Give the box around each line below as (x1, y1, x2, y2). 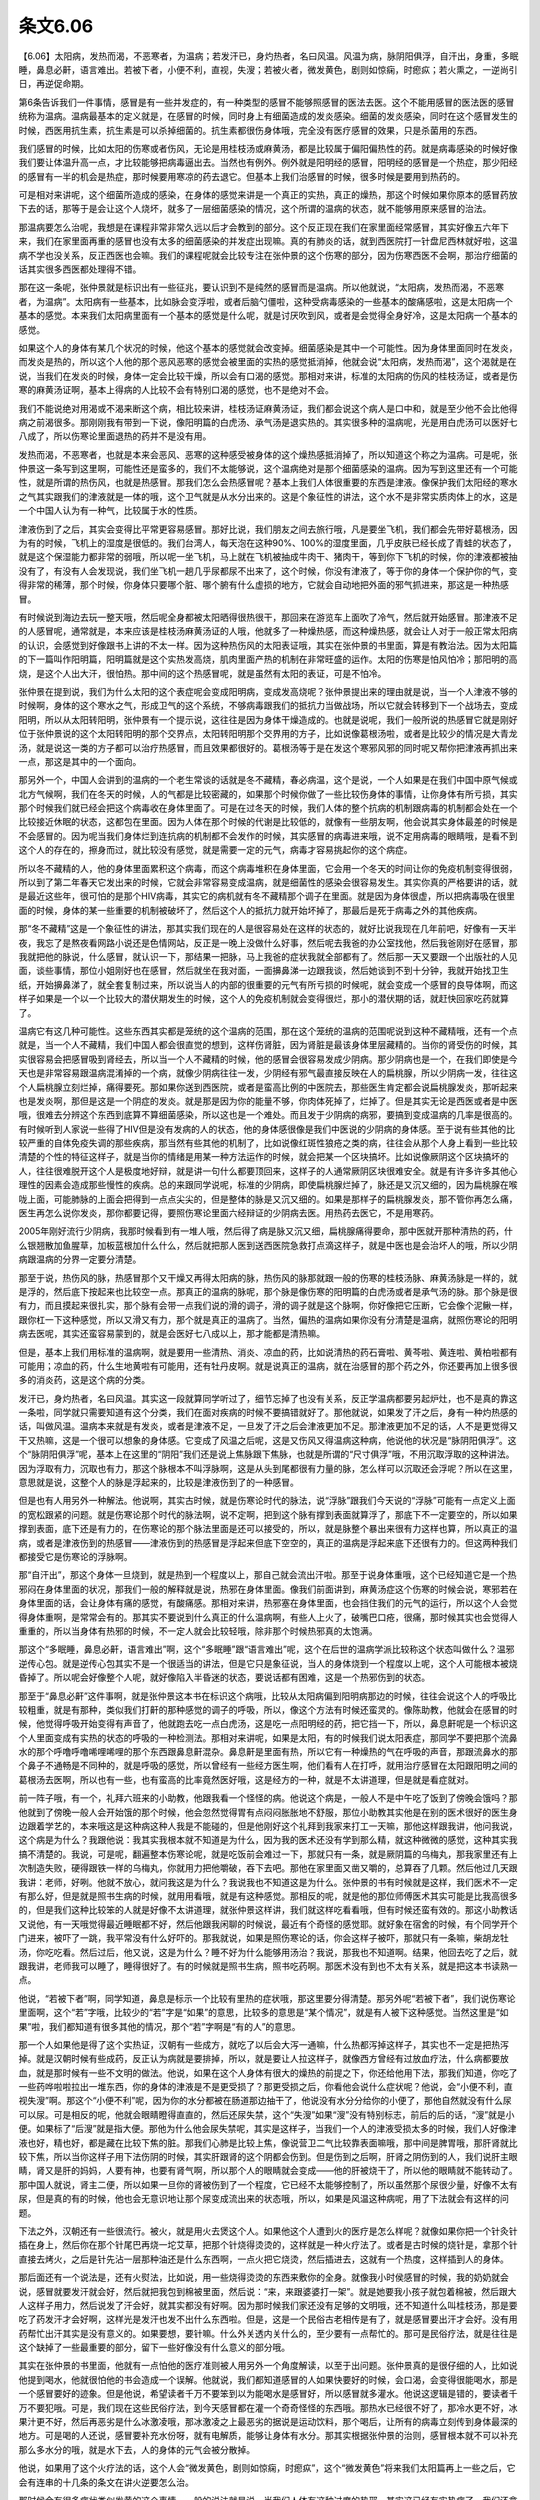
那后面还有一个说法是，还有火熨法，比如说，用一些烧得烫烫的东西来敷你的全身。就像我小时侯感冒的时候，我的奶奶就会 (18, 2271, 509, 2284)
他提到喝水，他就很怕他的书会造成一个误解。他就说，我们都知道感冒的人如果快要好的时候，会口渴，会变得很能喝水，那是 (18, 2373, 518, 2385)
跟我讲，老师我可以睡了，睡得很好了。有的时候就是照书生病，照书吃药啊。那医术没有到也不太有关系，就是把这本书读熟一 (18, 1960, 518, 1972)
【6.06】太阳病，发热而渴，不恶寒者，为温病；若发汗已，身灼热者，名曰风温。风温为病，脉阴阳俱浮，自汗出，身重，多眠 (18, 50, 519, 62)
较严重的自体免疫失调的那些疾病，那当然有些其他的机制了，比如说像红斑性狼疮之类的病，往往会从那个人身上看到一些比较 (18, 1137, 518, 1149)
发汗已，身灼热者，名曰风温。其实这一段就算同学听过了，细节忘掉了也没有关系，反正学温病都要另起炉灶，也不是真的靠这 (18, 1392, 518, 1404)
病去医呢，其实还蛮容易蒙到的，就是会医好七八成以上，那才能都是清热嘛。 (18, 1328, 325, 1340)
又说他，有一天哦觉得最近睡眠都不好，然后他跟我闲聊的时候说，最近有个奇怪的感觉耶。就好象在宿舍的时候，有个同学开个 (18, 1918, 518, 1930)
